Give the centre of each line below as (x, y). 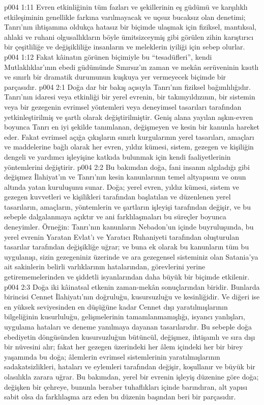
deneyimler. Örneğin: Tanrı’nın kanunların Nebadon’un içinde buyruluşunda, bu (129, 227)
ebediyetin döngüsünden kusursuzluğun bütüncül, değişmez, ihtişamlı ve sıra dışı (130, 336)
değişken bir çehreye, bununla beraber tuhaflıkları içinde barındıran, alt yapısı (126, 386)
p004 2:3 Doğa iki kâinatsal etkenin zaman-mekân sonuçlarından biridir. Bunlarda (132, 286)
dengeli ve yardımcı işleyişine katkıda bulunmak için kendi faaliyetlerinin (118, 156)
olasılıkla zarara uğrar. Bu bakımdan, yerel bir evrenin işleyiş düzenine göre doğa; (131, 376)
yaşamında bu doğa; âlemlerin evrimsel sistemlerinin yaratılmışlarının (112, 356)
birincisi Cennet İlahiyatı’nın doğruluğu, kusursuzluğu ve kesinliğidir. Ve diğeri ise (132, 297)
